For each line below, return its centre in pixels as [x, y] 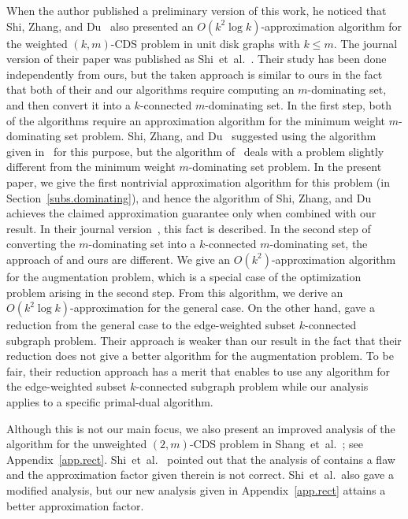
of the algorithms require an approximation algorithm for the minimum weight [196, 120]
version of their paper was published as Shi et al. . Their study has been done [197, 59]
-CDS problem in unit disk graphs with [205, 43]
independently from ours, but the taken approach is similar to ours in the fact [195, 74]
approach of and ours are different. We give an [119, 259]
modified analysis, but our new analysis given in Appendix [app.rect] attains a [196, 490]
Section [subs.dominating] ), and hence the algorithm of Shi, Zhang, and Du [189, 197]
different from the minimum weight [91, 167]
